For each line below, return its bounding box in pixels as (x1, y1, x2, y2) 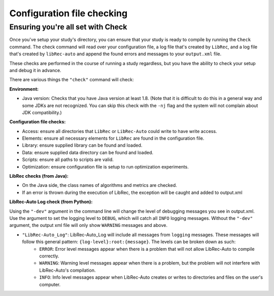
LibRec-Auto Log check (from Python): (9, 199, 93, 205)
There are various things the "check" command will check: (9, 77, 134, 83)
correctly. (39, 253, 59, 259)
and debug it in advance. (9, 67, 61, 73)
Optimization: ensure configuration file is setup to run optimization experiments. (22, 163, 189, 170)
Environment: (9, 86, 39, 92)
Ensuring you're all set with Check (9, 22, 127, 31)
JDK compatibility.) (22, 109, 62, 115)
